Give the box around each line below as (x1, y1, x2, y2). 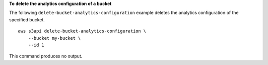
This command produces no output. (9, 53, 83, 59)
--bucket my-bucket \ (28, 35, 81, 41)
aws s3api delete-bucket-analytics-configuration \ (18, 28, 146, 34)
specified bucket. (9, 16, 45, 22)
